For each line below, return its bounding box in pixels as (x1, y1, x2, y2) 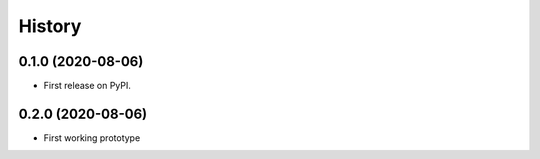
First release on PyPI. (43, 80, 132, 92)
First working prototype (43, 131, 141, 144)
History (18, 15, 82, 37)
